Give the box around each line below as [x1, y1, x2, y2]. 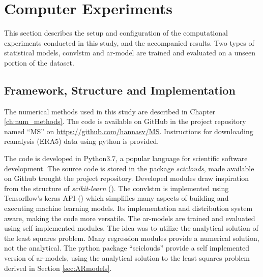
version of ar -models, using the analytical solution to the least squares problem [4, 253, 250, 263]
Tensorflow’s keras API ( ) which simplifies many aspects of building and [4, 193, 229, 203]
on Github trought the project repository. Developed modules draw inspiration [4, 173, 249, 183]
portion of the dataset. [4, 57, 74, 68]
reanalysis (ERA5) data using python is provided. [4, 136, 159, 146]
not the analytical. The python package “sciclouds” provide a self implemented [4, 242, 250, 253]
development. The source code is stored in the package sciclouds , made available [4, 163, 254, 173]
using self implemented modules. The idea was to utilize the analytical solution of [4, 223, 258, 233]
